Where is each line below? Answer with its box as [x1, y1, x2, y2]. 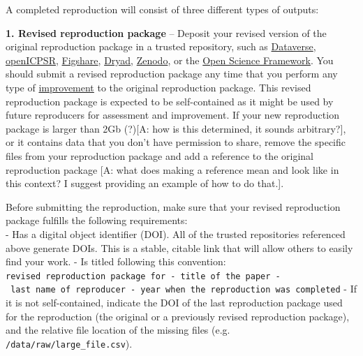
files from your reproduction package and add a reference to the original [6, 148, 313, 163]
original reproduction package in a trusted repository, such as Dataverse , [6, 39, 316, 54]
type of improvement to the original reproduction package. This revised [6, 80, 311, 94]
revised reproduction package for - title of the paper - [6, 271, 281, 281]
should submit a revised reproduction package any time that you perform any [6, 66, 338, 81]
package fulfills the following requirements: [6, 213, 188, 228]
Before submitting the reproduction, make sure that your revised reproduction [6, 199, 341, 214]
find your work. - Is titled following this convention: [6, 254, 226, 269]
